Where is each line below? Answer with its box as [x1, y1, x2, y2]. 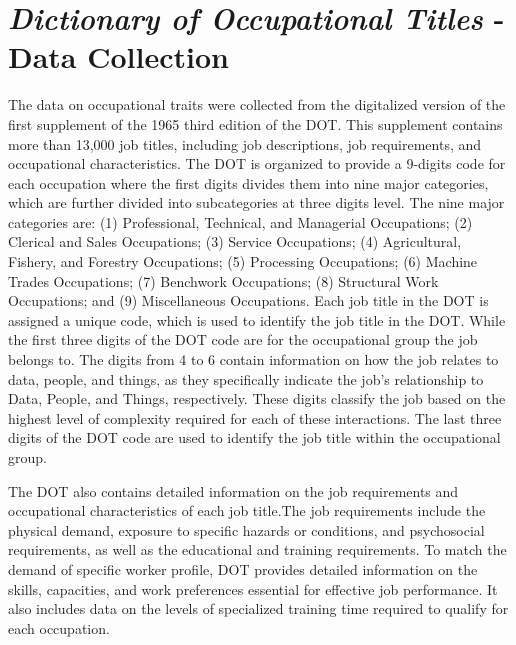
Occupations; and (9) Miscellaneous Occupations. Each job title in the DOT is [8, 290, 489, 311]
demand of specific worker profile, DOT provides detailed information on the [8, 558, 478, 579]
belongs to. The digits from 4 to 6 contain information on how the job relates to [8, 349, 499, 370]
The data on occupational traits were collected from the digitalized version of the [8, 94, 506, 115]
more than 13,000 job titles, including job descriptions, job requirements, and [8, 133, 482, 154]
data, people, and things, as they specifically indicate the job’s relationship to [8, 368, 484, 389]
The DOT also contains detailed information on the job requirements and [8, 480, 459, 501]
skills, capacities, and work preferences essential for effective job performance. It [8, 578, 498, 599]
